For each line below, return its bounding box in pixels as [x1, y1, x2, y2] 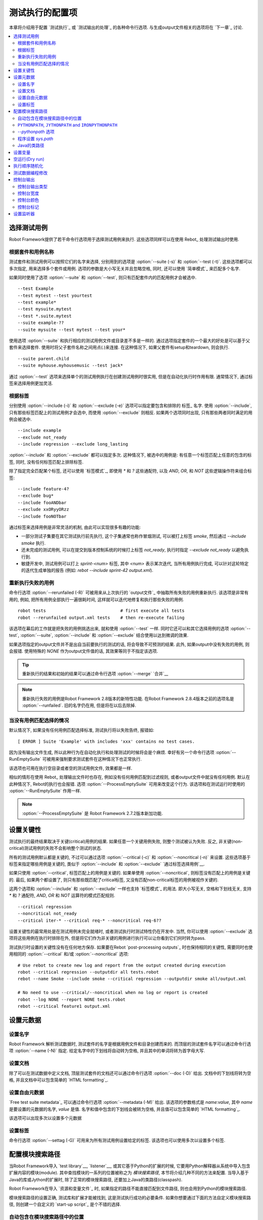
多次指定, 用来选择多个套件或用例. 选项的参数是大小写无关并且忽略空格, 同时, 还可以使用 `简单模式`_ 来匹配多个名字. [9, 265, 241, 271]
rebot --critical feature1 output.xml [18, 1003, 111, 1009]
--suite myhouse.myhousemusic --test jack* [18, 363, 123, 368]
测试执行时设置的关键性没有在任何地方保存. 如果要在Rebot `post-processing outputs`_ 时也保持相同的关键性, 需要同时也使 [9, 944, 253, 950]
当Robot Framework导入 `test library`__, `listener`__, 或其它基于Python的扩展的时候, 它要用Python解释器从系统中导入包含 [9, 1163, 250, 1169]
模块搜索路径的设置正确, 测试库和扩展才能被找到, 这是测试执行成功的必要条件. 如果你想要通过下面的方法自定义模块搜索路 [9, 1195, 251, 1200]
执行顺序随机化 [13, 163, 43, 169]
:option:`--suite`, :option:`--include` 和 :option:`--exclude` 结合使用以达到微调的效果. [20, 632, 188, 638]
